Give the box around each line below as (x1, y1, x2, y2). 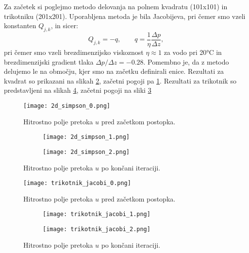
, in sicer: (50, 20, 78, 31)
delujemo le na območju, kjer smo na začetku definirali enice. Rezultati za (4, 66, 224, 76)
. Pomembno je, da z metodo (143, 56, 229, 67)
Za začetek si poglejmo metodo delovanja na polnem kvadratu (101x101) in (4, 1, 228, 11)
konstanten (4, 20, 36, 31)
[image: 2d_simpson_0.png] (23, 102, 110, 110)
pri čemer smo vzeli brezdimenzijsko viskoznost (4, 47, 144, 57)
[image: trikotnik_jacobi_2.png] (43, 226, 150, 233)
